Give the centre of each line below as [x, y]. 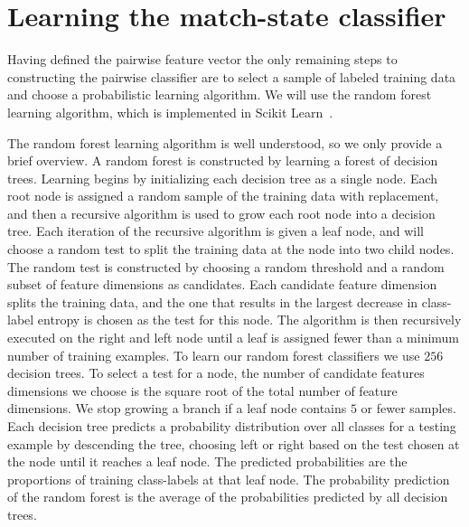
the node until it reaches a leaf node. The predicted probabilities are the [207, 461]
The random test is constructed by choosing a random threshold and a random [226, 266]
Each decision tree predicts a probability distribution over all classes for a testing [232, 426]
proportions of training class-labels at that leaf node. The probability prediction [229, 479]
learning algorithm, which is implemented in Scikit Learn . [170, 112]
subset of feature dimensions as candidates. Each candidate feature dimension [222, 284]
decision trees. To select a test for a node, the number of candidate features [216, 373]
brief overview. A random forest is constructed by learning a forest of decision [223, 160]
